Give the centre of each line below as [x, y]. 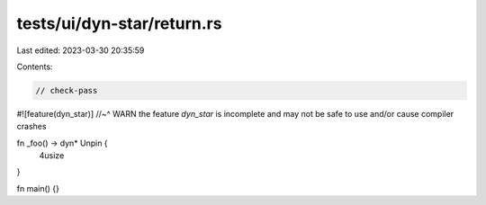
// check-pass [67, 90]
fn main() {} [38, 188]
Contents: [35, 67]
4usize [52, 156]
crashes [31, 127]
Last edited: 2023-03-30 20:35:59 [81, 50]
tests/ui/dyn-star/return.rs [119, 23]
